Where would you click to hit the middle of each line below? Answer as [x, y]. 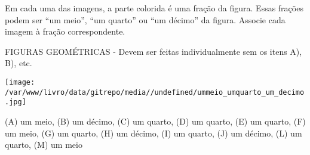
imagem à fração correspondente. [65, 31]
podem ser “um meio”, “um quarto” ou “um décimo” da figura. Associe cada [145, 19]
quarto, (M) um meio [44, 145]
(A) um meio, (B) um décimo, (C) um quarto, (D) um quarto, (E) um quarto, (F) [155, 121]
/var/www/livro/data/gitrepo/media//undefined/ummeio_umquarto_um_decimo [155, 92]
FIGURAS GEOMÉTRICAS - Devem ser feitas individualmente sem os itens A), [154, 51]
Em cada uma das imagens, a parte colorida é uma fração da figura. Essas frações [154, 8]
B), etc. [19, 63]
